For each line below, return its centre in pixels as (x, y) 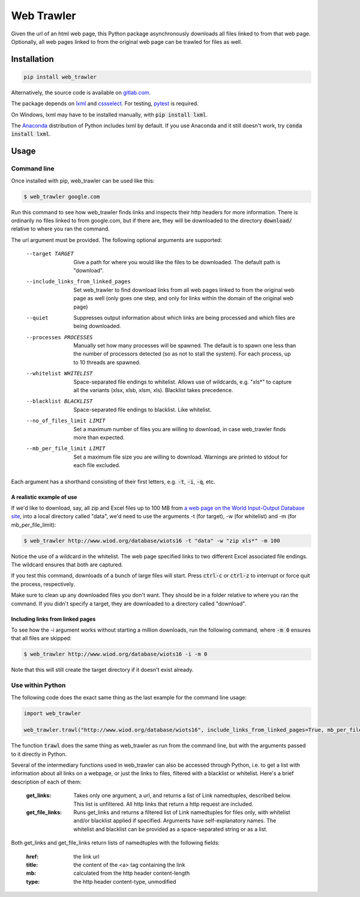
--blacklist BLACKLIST (59, 401)
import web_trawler (52, 713)
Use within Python (38, 686)
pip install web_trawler (60, 77)
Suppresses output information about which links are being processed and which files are (184, 318)
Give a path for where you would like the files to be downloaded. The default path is (177, 262)
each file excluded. (97, 465)
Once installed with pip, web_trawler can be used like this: (83, 181)
